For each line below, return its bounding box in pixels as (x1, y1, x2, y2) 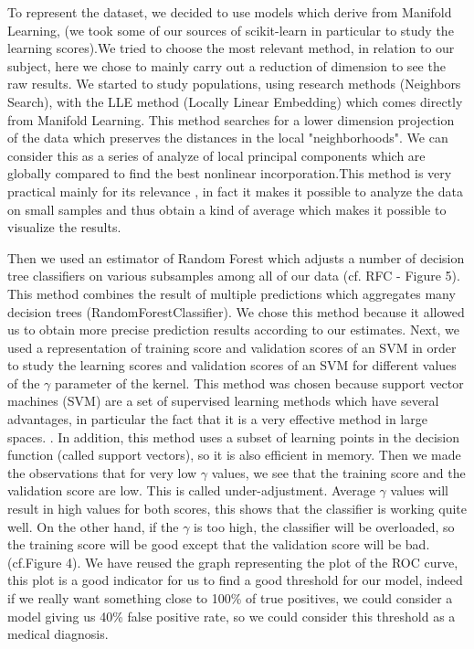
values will (390, 481, 448, 500)
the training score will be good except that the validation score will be (7, 535, 402, 554)
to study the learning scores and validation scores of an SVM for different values (7, 356, 457, 375)
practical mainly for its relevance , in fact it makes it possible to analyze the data (7, 181, 463, 200)
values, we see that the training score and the (211, 463, 466, 482)
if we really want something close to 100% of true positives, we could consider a (7, 589, 453, 607)
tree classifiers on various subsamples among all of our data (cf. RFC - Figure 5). (7, 266, 460, 285)
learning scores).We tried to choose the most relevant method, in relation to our (7, 38, 455, 58)
